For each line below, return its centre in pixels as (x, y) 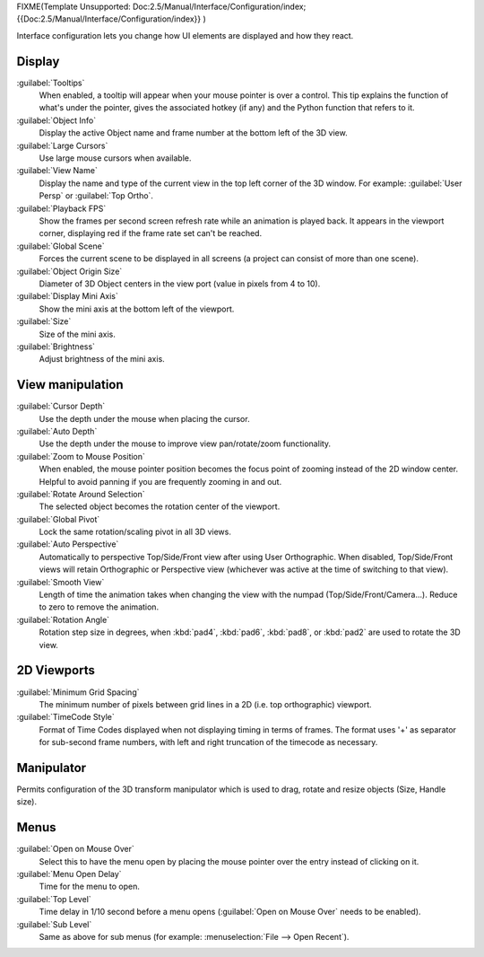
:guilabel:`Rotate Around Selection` (81, 494)
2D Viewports (56, 670)
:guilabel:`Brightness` (56, 347)
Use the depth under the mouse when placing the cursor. (144, 418)
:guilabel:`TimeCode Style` (66, 717)
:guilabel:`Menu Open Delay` (69, 874)
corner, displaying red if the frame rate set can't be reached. (151, 233)
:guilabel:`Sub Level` (54, 924)
